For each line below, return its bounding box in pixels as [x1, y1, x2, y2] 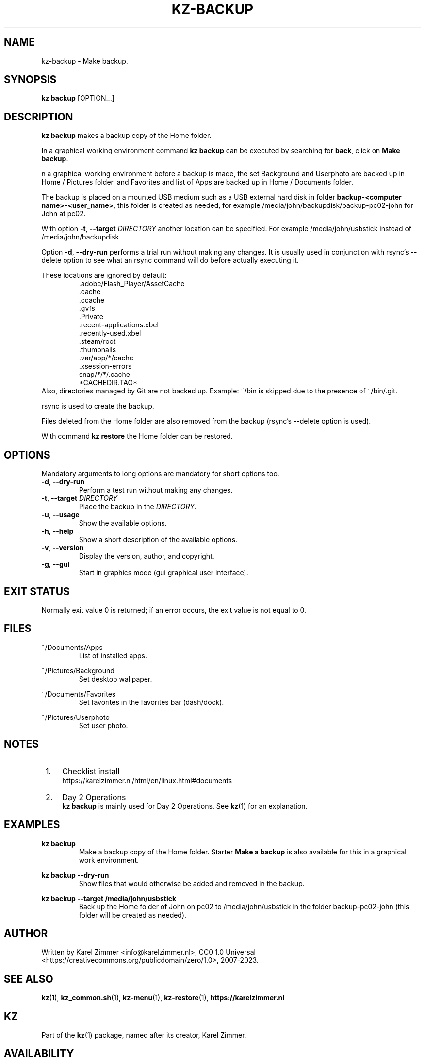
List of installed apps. [79, 651, 147, 660]
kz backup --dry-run [41, 870, 109, 879]
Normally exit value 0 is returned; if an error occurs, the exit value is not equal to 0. [41, 605, 306, 614]
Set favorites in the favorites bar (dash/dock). [79, 698, 224, 706]
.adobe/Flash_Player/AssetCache [79, 279, 185, 288]
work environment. [79, 855, 139, 864]
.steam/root [79, 337, 116, 346]
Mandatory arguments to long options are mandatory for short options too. [41, 469, 279, 478]
